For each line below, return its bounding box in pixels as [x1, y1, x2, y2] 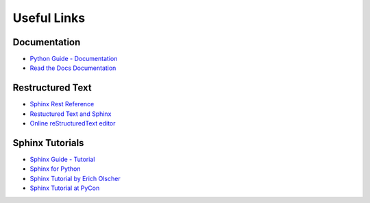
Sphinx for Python [29, 165, 81, 173]
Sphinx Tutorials [12, 137, 84, 149]
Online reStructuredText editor [29, 119, 116, 128]
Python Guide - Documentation [29, 55, 118, 63]
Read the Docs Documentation [29, 64, 116, 72]
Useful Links [12, 10, 86, 25]
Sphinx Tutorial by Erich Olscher [29, 174, 121, 182]
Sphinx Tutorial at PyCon [29, 184, 100, 192]
